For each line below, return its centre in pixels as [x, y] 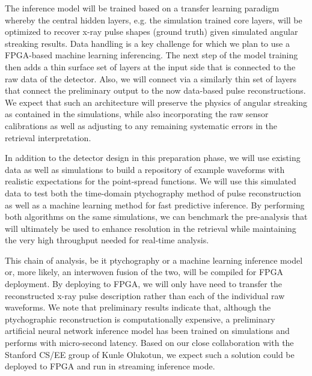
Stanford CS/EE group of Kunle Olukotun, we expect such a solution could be [150, 354]
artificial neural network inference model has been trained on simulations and [147, 331]
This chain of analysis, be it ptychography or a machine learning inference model [154, 260]
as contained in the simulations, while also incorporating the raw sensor [137, 114]
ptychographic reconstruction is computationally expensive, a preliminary [140, 319]
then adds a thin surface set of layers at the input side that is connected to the [150, 66]
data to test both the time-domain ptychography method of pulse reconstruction [153, 193]
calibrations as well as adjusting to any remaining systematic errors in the [141, 125]
